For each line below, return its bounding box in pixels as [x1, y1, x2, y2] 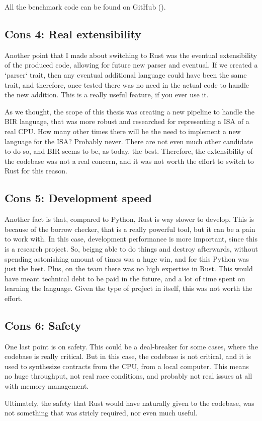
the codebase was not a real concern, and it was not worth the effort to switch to [5, 155, 254, 166]
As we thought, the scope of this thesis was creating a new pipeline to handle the [5, 106, 255, 116]
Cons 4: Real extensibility [5, 26, 141, 41]
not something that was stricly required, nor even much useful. [5, 407, 198, 418]
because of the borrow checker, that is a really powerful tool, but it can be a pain [5, 223, 255, 234]
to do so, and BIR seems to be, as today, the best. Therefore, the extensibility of [5, 146, 253, 156]
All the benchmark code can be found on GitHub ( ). [5, 2, 166, 12]
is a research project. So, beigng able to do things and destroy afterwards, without [5, 243, 258, 254]
